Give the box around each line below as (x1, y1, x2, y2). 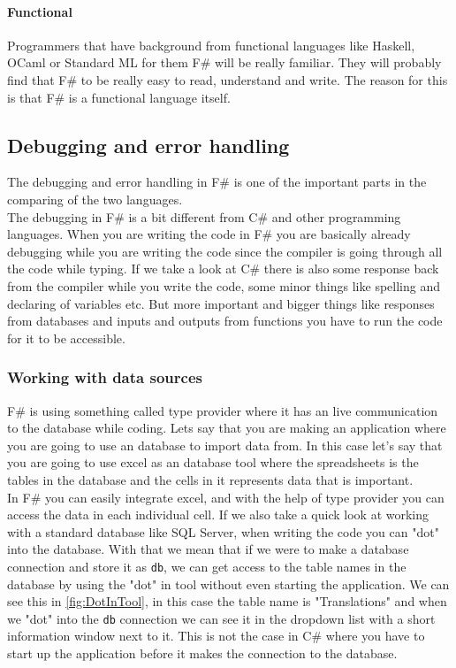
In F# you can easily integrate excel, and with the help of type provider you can (7, 488, 445, 506)
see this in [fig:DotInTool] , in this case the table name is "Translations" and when (7, 592, 447, 610)
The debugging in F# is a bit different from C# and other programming (7, 207, 401, 226)
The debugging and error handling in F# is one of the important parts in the (7, 173, 427, 191)
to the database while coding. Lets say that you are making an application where (7, 418, 446, 437)
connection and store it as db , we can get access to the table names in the (7, 557, 407, 575)
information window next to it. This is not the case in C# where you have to (7, 626, 425, 645)
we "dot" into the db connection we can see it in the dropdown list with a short (7, 609, 436, 627)
